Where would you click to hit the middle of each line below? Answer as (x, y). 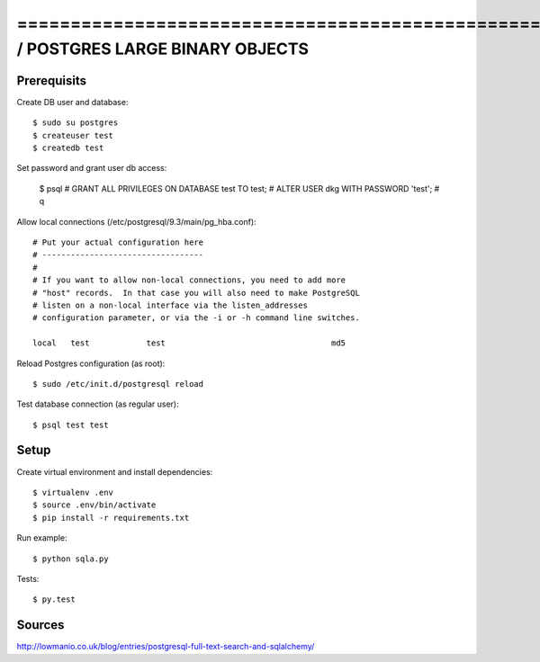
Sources (40, 625)
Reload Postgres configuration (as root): (91, 363)
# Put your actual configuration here (118, 242)
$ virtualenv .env (73, 492)
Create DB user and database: (72, 102)
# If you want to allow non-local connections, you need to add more (189, 280)
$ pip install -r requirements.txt (111, 518)
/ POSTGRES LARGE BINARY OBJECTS (163, 49)
